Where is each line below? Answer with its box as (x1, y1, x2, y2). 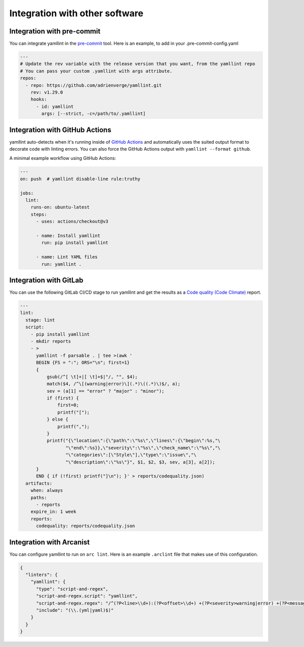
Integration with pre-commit (9, 27, 101, 36)
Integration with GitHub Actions (9, 125, 111, 134)
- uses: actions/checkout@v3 (36, 219, 108, 224)
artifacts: (25, 480, 53, 486)
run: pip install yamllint (41, 240, 108, 246)
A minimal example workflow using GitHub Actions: (9, 155, 117, 161)
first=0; (57, 402, 80, 408)
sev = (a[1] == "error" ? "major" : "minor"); (46, 388, 165, 394)
